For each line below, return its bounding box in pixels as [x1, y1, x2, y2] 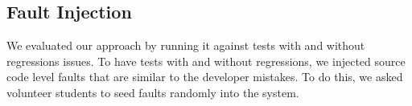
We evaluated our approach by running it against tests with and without [6, 37, 365, 54]
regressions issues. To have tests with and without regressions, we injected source [6, 52, 406, 69]
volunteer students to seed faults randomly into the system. [6, 84, 299, 100]
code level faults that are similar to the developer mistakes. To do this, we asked [6, 68, 403, 85]
